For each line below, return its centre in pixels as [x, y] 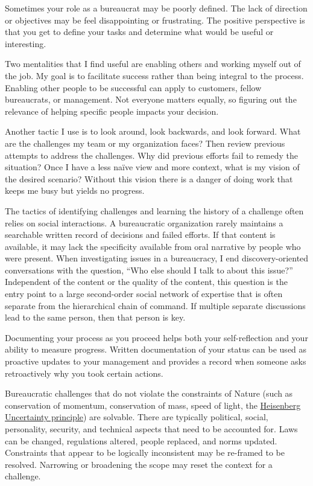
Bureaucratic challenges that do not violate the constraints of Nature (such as [149, 393]
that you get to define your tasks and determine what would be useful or [139, 32]
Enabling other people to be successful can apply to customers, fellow [133, 87]
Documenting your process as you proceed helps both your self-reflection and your [156, 337]
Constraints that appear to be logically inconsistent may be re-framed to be [145, 452]
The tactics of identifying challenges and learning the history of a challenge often [154, 210]
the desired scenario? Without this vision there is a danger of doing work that [149, 178]
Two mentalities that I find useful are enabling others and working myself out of [153, 64]
